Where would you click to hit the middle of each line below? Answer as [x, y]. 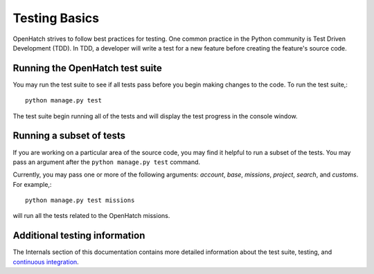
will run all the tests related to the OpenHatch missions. [91, 216]
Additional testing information [79, 236]
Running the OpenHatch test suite [88, 68]
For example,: [32, 184]
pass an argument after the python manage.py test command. [107, 162]
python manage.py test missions [80, 200]
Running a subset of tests [69, 136]
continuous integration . [46, 262]
